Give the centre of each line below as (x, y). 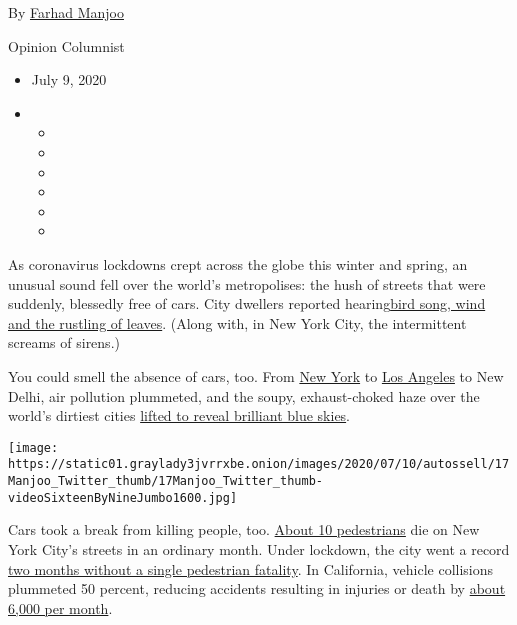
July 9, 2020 (69, 79)
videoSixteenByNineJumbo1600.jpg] (123, 497)
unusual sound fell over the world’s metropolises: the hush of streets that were (247, 283)
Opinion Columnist (66, 45)
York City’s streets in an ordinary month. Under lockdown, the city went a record (259, 548)
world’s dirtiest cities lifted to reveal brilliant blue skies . (179, 415)
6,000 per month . (60, 607)
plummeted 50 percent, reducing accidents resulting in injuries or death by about (257, 588)
